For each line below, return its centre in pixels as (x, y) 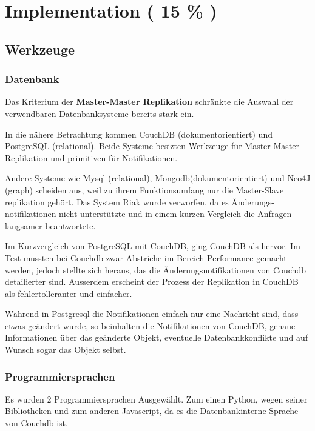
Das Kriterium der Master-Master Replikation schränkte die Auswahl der (149, 102)
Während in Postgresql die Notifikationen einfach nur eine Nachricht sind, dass (152, 314)
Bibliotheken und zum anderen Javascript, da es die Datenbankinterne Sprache (152, 411)
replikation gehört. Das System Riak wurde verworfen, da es (117, 202)
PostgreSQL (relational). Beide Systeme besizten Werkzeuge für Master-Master (152, 146)
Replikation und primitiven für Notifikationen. (91, 157)
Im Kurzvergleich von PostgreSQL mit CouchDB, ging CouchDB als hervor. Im (153, 246)
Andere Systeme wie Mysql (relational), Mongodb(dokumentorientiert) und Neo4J (158, 178)
